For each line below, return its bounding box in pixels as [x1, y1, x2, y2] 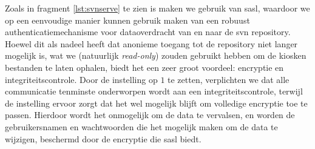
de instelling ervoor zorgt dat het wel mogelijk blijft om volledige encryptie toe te [5, 96, 308, 109]
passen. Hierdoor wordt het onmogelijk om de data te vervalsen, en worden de [5, 108, 295, 121]
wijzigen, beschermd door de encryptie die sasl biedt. [5, 132, 202, 145]
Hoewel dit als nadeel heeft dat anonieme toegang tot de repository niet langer [5, 37, 298, 50]
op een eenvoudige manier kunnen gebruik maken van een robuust [5, 13, 250, 26]
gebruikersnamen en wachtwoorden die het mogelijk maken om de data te [5, 120, 278, 133]
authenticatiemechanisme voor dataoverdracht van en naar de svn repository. [5, 25, 291, 38]
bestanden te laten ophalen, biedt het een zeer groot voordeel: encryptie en [5, 61, 284, 73]
